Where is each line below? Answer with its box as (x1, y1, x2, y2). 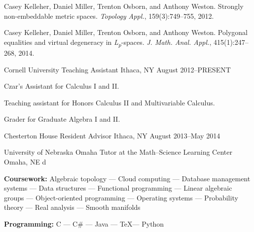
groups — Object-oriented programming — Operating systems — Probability (4, 192, 238, 202)
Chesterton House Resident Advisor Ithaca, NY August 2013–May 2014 (4, 130, 220, 140)
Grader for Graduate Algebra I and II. (4, 114, 120, 124)
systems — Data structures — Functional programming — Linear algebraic (4, 183, 232, 193)
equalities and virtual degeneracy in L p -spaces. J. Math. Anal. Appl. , (4, 36, 212, 48)
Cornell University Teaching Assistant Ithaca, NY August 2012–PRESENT (4, 64, 231, 74)
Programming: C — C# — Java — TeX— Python (4, 219, 164, 229)
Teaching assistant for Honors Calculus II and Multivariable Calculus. (4, 97, 215, 107)
